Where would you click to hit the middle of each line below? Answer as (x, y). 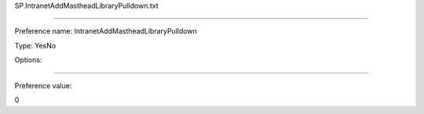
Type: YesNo (35, 45)
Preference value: (43, 85)
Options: (28, 60)
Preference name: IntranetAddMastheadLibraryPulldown (106, 31)
